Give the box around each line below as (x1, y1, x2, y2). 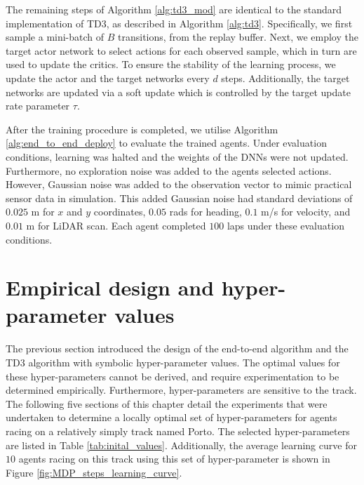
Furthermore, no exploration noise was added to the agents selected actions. (6, 163, 332, 178)
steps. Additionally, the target (221, 70, 350, 85)
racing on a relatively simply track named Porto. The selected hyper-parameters (6, 423, 350, 438)
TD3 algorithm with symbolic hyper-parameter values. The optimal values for (6, 355, 340, 369)
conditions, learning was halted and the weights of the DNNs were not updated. (6, 149, 349, 164)
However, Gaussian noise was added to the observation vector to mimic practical (6, 177, 352, 192)
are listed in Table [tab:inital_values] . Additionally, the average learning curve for (6, 437, 357, 452)
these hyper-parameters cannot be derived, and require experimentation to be (6, 368, 339, 383)
